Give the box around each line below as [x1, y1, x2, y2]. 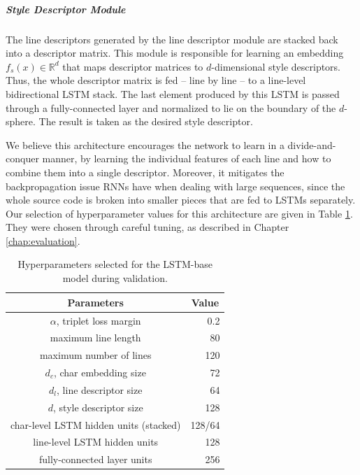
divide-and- [287, 137, 336, 152]
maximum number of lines [39, 348, 152, 362]
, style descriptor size [53, 399, 143, 414]
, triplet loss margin [56, 313, 141, 327]
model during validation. [62, 271, 168, 285]
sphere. [6, 114, 36, 129]
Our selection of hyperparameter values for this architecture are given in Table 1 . [6, 206, 353, 220]
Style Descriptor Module [6, 1, 126, 16]
